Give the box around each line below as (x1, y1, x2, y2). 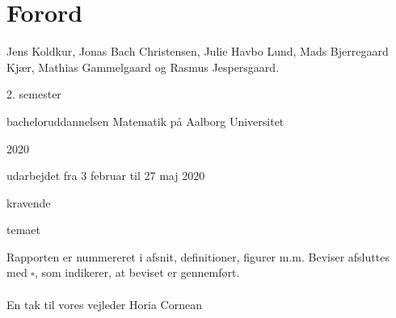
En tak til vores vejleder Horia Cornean (6, 295, 202, 312)
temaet (6, 221, 40, 238)
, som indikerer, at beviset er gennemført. (34, 264, 240, 281)
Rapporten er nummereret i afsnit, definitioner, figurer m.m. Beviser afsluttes (6, 248, 390, 265)
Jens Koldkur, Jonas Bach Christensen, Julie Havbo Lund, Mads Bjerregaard (6, 43, 389, 60)
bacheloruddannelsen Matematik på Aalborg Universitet (6, 112, 284, 129)
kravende (6, 194, 51, 211)
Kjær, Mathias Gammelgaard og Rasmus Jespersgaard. (6, 58, 280, 75)
